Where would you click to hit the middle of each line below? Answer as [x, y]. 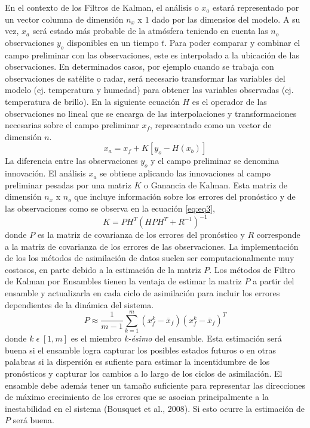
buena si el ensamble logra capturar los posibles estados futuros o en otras [140, 350]
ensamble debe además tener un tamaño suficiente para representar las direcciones [155, 385]
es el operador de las [229, 101]
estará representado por [256, 7]
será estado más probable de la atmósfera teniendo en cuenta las [150, 31]
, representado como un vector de [211, 125]
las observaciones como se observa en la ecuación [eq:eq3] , [110, 208]
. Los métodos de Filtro [252, 269]
